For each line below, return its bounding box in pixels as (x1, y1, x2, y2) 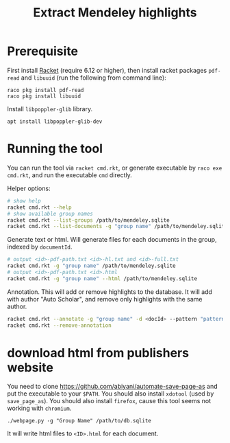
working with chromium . (7, 404, 72, 413)
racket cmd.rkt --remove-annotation (7, 321, 112, 329)
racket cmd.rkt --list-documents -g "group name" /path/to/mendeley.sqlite (7, 223, 228, 230)
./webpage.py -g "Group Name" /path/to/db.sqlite (7, 418, 152, 424)
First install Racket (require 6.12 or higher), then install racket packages (7, 66, 207, 74)
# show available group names (7, 210, 94, 217)
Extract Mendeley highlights (33, 5, 197, 21)
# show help (7, 197, 41, 204)
